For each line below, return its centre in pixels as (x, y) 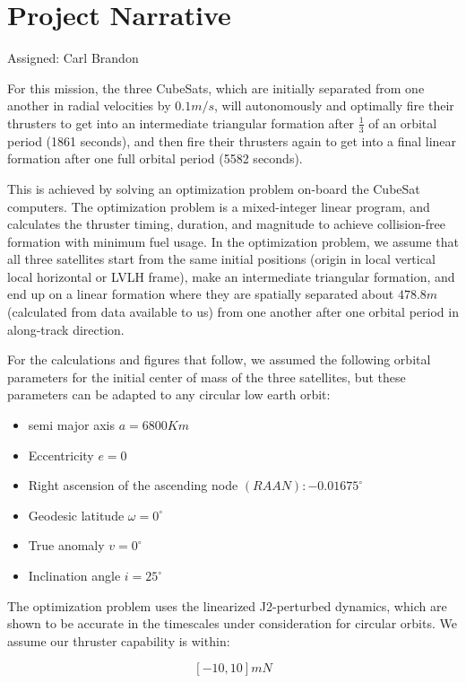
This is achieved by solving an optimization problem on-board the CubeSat (214, 188)
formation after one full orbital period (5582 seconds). (155, 158)
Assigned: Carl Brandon (73, 58)
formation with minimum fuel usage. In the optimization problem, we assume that (233, 241)
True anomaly (66, 545)
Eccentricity (61, 455)
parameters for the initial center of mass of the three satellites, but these (207, 377)
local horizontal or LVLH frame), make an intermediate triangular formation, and (231, 276)
